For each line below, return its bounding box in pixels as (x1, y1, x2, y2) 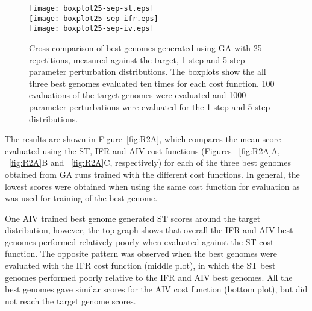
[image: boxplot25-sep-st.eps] (29, 4, 154, 13)
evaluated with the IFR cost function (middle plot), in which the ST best (5, 259, 276, 272)
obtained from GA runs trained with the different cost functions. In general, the (5, 168, 300, 180)
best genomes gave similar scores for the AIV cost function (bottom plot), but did (5, 283, 308, 295)
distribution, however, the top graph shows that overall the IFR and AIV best (5, 224, 293, 236)
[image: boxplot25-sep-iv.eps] (29, 24, 154, 33)
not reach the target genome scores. (5, 294, 136, 307)
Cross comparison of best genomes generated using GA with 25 (29, 41, 262, 54)
